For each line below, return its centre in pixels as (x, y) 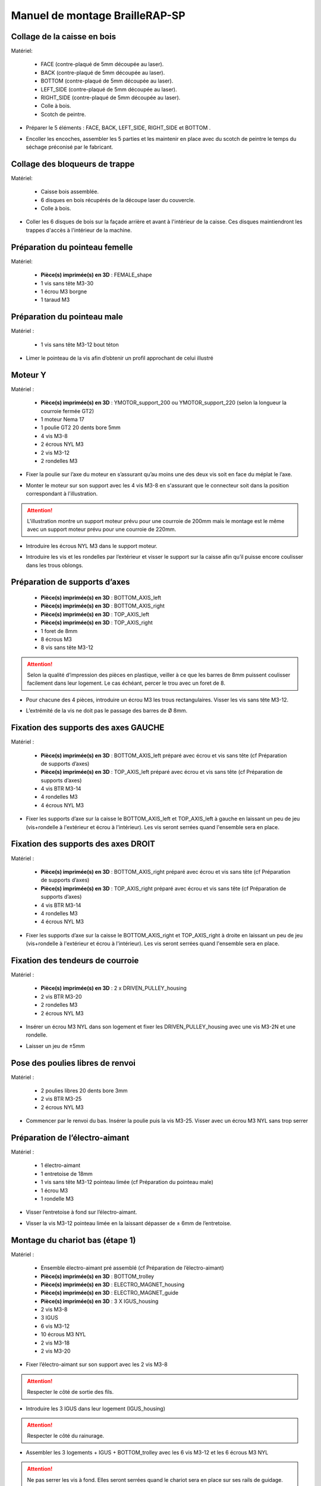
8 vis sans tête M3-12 (67, 647)
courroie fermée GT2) (67, 411)
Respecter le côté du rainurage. (66, 1436)
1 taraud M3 (55, 300)
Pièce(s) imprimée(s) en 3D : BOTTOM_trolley (97, 1276)
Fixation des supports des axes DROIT (83, 844)
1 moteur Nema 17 (62, 420)
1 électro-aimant (61, 1166)
